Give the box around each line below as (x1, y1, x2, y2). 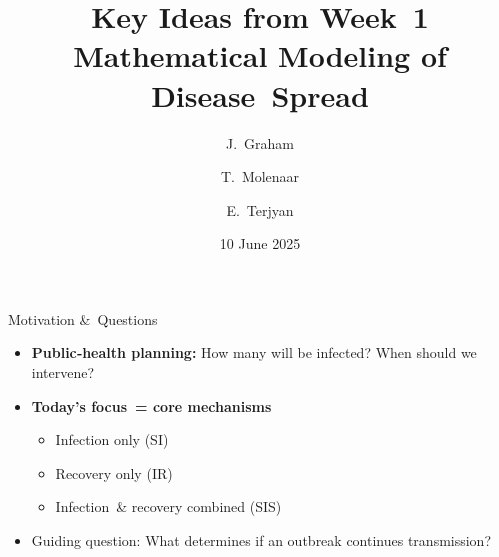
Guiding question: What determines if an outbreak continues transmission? (31, 530, 492, 551)
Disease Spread (151, 74, 369, 115)
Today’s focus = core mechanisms (31, 395, 272, 416)
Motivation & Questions (8, 308, 158, 329)
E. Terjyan (226, 199, 294, 220)
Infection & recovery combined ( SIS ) (55, 496, 282, 517)
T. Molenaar (220, 166, 300, 187)
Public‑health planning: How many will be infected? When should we (31, 342, 477, 363)
